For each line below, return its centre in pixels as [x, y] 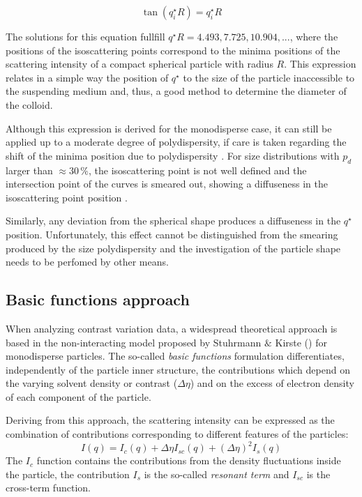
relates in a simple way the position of [87, 77]
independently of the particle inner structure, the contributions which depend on [178, 369]
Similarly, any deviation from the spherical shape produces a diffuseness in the [173, 221]
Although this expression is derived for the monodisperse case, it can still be [169, 128]
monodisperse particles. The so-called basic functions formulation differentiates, [175, 356]
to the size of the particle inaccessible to [269, 77]
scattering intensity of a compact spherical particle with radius [139, 64]
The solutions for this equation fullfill [85, 36]
